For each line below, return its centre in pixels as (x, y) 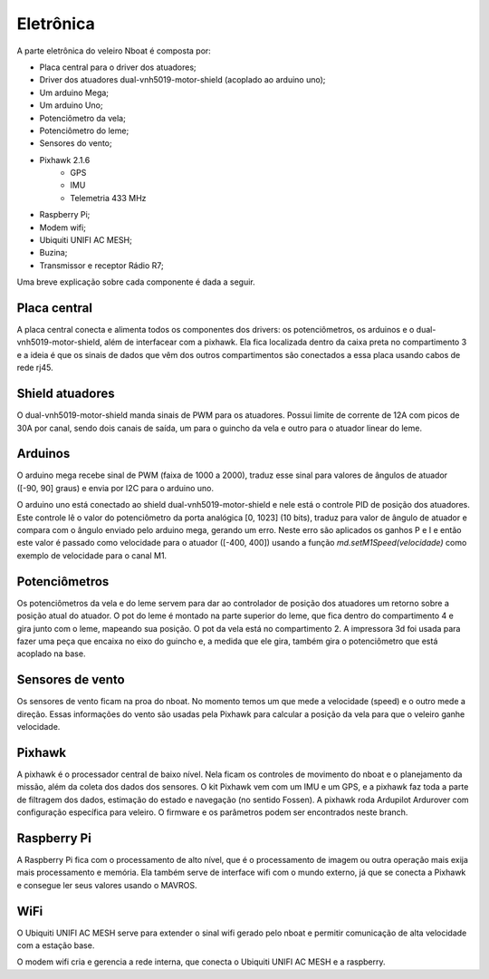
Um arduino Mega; (74, 92)
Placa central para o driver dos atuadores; (118, 67)
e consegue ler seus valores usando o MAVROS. (107, 885)
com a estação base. (56, 945)
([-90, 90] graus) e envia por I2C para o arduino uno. (115, 488)
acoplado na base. (51, 654)
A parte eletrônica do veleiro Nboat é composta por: (114, 51)
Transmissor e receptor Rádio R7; (101, 265)
